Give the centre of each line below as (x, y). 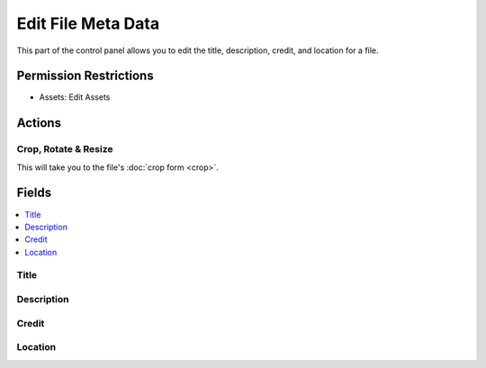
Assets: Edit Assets (75, 97)
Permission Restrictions (85, 76)
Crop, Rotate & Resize (65, 149)
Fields (34, 193)
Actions (39, 123)
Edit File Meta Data (88, 23)
